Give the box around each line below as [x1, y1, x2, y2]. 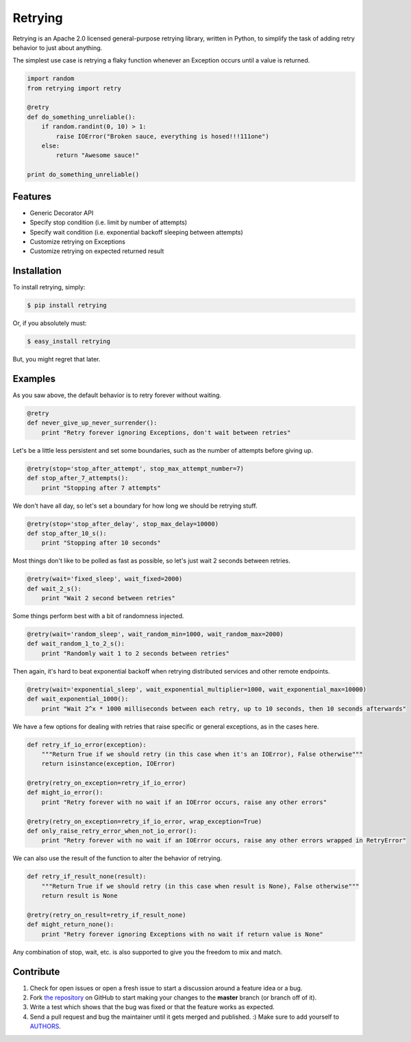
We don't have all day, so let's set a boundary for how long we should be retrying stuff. [12, 501, 258, 510]
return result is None [41, 892, 118, 900]
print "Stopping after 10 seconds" [41, 539, 161, 547]
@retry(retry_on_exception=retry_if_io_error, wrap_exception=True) [27, 817, 262, 825]
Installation [12, 265, 62, 277]
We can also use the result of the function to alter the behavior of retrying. [12, 854, 223, 862]
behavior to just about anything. [12, 43, 103, 51]
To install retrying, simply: [12, 283, 86, 292]
